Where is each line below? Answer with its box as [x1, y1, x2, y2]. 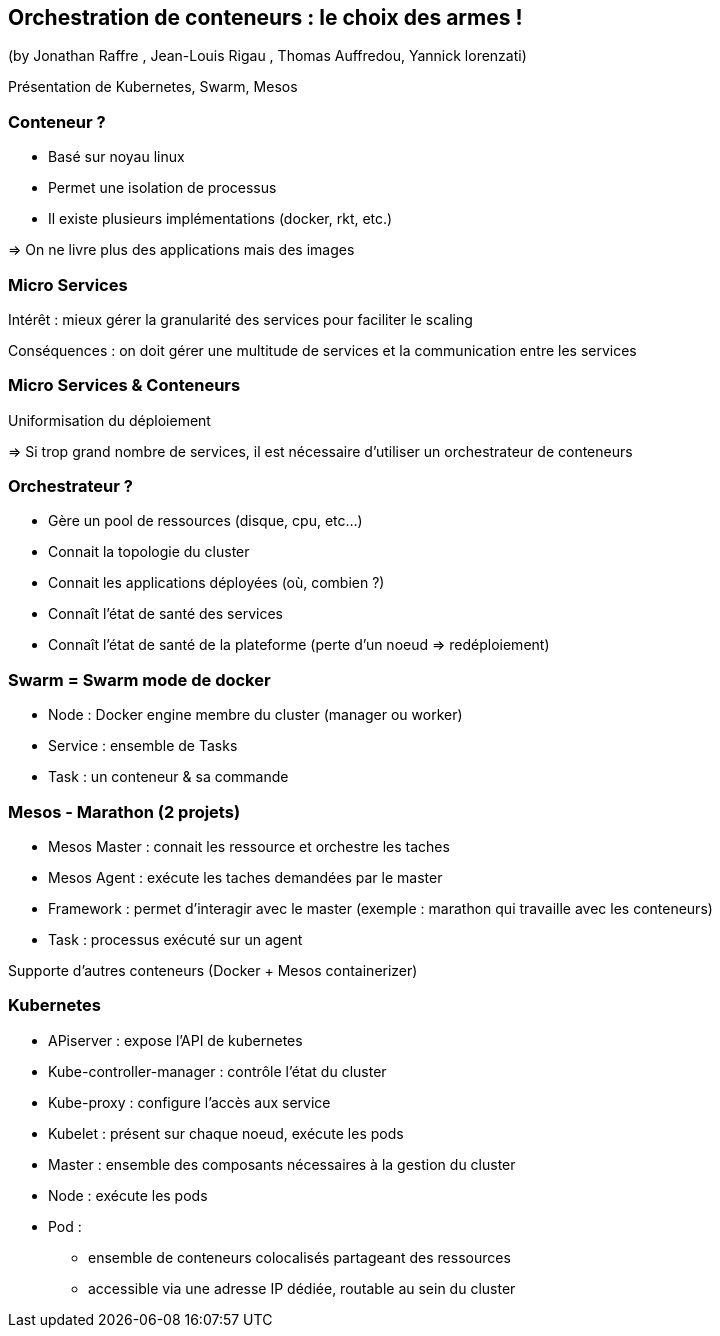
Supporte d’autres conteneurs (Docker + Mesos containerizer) [8, 961, 418, 979]
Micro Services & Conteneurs [8, 375, 241, 396]
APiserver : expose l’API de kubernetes [48, 1031, 303, 1049]
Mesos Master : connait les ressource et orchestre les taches [48, 837, 450, 855]
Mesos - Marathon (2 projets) [8, 801, 241, 822]
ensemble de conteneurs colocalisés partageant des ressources [88, 1248, 511, 1266]
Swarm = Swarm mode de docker [8, 669, 271, 690]
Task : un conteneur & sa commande [48, 768, 289, 786]
